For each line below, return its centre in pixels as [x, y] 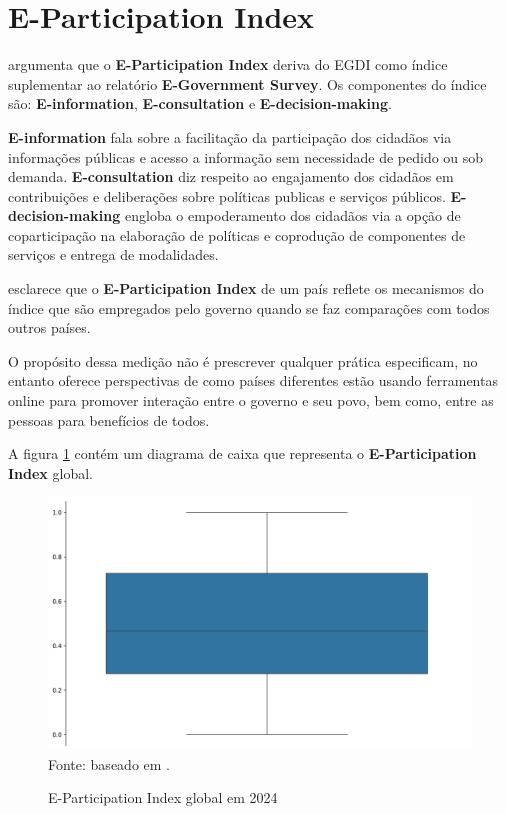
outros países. [49, 327]
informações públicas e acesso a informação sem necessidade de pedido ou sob [246, 156]
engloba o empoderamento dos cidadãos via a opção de [292, 215]
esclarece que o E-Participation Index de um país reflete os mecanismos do [246, 288]
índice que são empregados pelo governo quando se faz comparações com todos [249, 307]
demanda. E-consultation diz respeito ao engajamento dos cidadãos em [231, 176]
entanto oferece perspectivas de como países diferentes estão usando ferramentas [253, 380]
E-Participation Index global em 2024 [163, 797]
